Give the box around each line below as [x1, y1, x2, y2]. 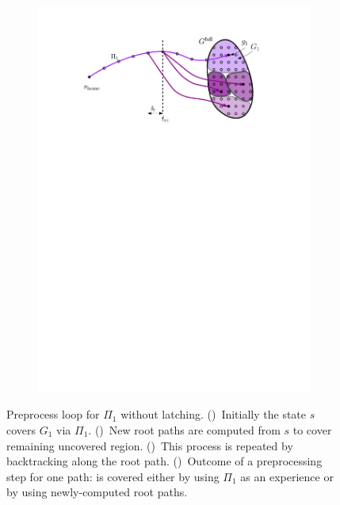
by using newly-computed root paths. [6, 484, 188, 500]
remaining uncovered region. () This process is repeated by [6, 437, 293, 453]
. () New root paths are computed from [88, 421, 281, 438]
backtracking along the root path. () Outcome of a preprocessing [6, 453, 323, 469]
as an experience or [240, 468, 334, 484]
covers [6, 421, 36, 438]
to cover [292, 421, 332, 438]
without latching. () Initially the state [120, 406, 307, 423]
